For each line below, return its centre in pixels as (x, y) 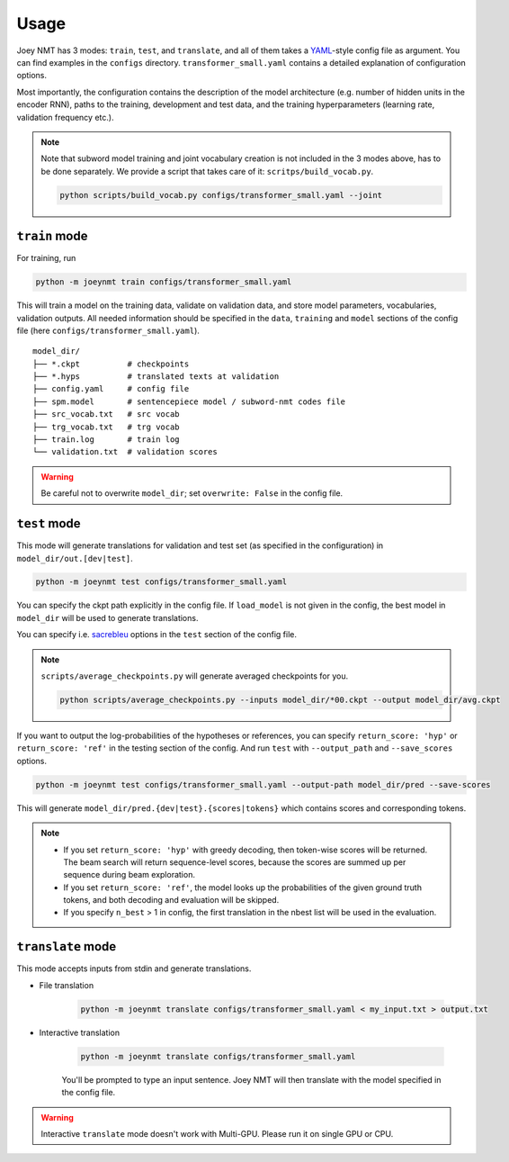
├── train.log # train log (106, 440)
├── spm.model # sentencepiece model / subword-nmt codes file (189, 401)
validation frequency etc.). (65, 117)
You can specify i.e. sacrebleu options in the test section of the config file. (156, 635)
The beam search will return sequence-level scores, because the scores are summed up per (235, 862)
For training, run (46, 258)
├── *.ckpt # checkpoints (111, 364)
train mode (52, 236)
